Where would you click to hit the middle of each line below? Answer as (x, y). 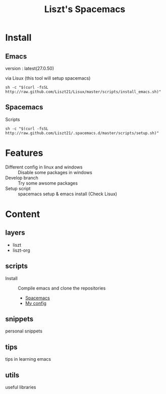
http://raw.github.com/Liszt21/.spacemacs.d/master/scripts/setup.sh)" (82, 133)
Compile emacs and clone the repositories (62, 288)
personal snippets (24, 331)
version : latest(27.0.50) (30, 68)
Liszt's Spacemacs (85, 9)
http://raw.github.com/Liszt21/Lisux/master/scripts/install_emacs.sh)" (83, 92)
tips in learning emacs (28, 359)
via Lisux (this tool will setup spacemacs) (48, 78)
